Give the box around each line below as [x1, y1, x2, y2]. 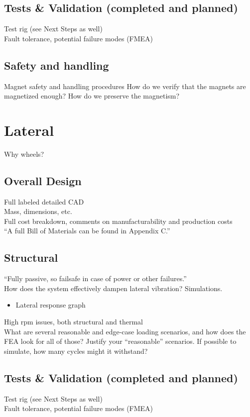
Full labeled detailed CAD [4, 196, 84, 207]
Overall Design [4, 173, 82, 188]
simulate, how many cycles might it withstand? [4, 345, 148, 356]
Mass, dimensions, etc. [4, 206, 72, 216]
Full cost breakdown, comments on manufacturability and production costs [4, 215, 233, 226]
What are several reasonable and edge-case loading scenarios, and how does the [4, 326, 246, 336]
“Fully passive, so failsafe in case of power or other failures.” [4, 273, 187, 284]
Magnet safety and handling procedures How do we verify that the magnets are [4, 81, 246, 91]
